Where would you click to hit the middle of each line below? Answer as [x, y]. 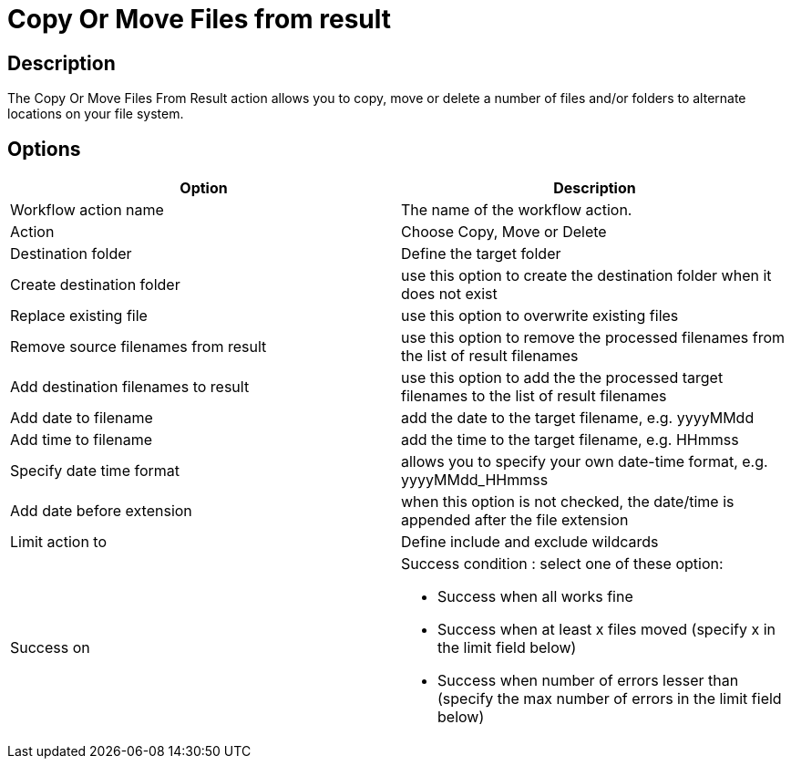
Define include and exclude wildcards [530, 542]
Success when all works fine [535, 597]
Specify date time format [95, 471]
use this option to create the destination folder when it [586, 276]
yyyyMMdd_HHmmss [475, 480]
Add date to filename [82, 418]
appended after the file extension [515, 520]
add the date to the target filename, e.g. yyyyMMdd [578, 418]
